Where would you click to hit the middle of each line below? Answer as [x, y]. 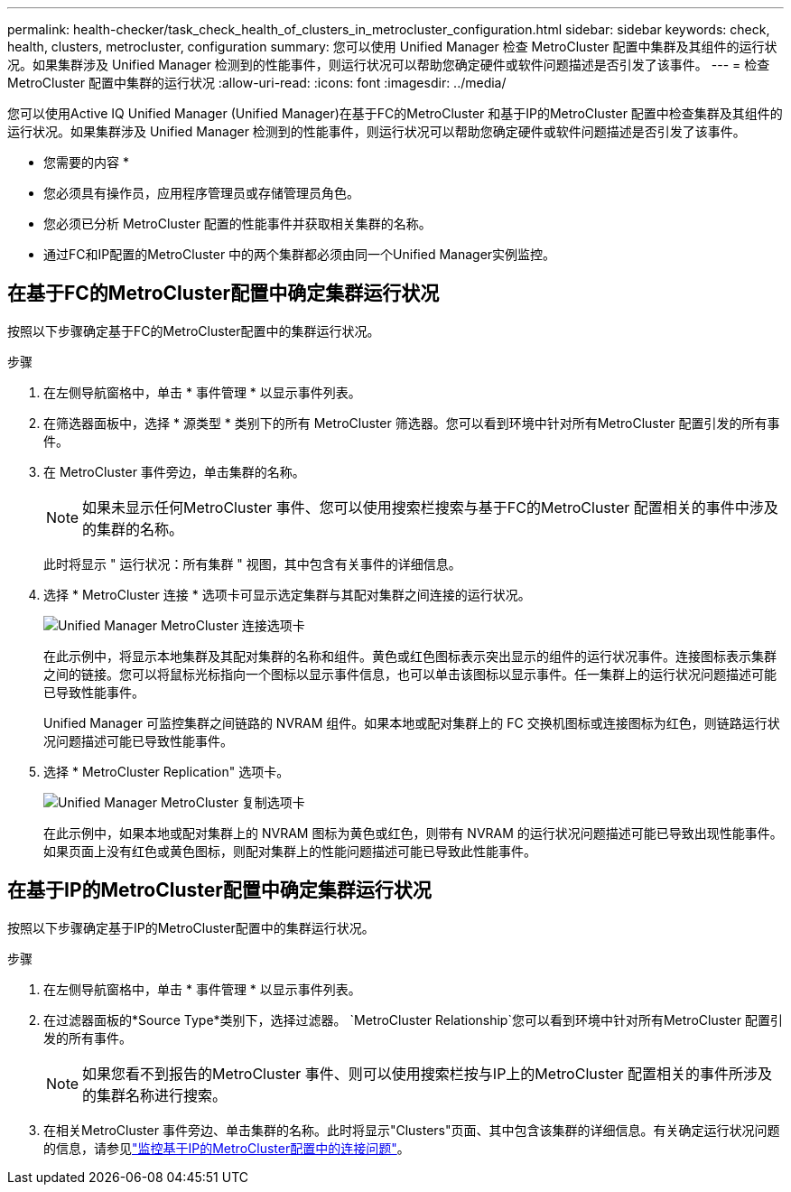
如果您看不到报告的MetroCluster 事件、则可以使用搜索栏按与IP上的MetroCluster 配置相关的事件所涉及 [428, 1073]
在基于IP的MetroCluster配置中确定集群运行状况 [219, 890]
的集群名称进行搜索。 [155, 1095]
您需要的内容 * [86, 162]
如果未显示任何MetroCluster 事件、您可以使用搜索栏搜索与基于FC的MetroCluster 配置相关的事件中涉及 [430, 507]
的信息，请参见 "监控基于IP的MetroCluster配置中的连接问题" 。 [227, 1148]
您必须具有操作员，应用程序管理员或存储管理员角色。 [201, 193]
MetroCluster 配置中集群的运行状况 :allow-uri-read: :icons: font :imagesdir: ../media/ [257, 83]
